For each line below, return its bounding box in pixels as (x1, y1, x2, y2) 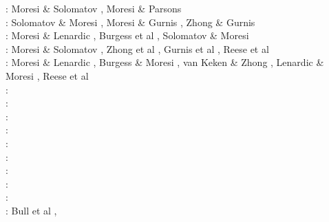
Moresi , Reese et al (6, 68, 89, 82)
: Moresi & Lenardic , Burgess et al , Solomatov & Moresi (6, 28, 249, 43)
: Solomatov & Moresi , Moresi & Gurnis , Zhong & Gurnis (6, 14, 255, 29)
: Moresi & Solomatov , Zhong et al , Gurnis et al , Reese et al (6, 41, 269, 56)
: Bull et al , (6, 203, 57, 217)
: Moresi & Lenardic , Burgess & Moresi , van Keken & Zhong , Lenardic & (6, 55, 324, 69)
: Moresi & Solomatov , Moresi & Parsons (6, 1, 182, 15)
